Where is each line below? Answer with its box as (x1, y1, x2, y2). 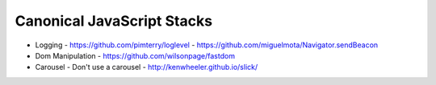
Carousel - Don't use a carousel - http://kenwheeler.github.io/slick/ (35, 63, 258, 72)
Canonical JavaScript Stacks (15, 12, 213, 30)
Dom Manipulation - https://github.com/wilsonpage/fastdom (35, 51, 236, 60)
